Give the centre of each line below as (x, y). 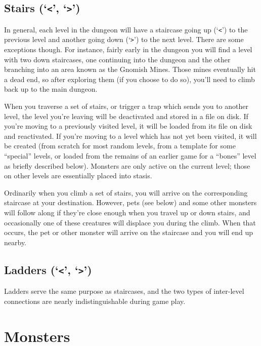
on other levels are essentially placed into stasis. (78, 176)
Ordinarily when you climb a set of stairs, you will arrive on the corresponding (126, 192)
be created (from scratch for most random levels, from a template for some (120, 146)
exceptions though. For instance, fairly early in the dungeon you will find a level (128, 49)
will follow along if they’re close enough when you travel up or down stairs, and (127, 212)
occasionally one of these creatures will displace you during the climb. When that (130, 222)
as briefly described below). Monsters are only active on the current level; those (127, 165)
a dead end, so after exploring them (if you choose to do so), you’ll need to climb (129, 79)
